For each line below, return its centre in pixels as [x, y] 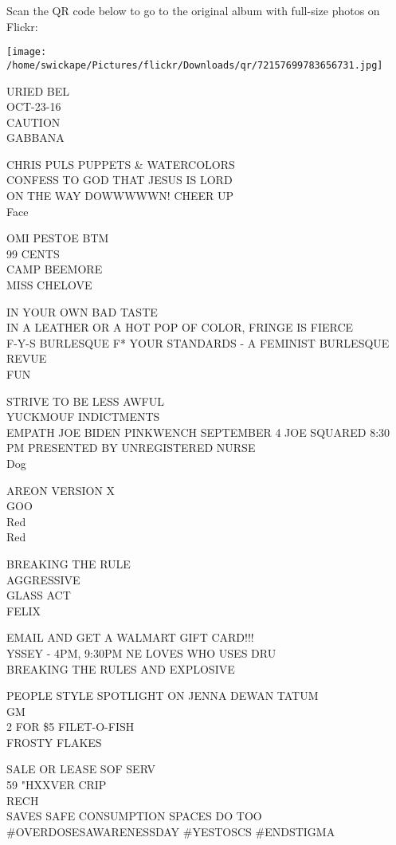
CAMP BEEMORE [55, 269]
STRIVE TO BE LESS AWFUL [85, 401]
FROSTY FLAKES [54, 742]
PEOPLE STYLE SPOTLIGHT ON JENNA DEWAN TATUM [163, 696]
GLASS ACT [39, 595]
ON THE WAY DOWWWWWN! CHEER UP [120, 196]
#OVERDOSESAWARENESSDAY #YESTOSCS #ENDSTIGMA [171, 831]
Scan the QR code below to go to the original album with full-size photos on [193, 10]
